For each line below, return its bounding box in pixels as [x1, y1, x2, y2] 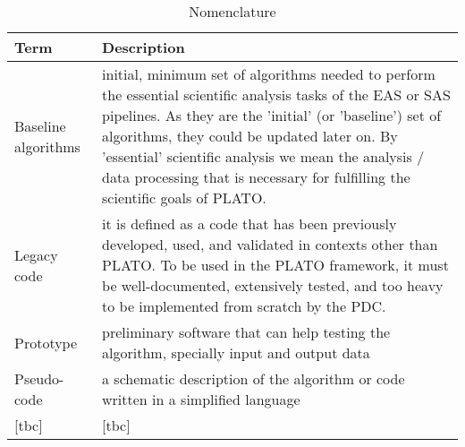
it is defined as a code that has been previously [102, 213, 397, 234]
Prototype [14, 331, 78, 353]
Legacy [14, 244, 58, 265]
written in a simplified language [102, 389, 300, 409]
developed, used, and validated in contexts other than [102, 234, 438, 254]
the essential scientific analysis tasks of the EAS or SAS [102, 84, 451, 105]
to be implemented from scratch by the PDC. [102, 296, 386, 316]
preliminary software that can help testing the [102, 322, 391, 342]
